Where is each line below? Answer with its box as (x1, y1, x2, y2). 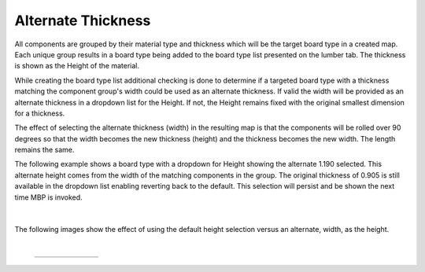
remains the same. (14, 145, 75, 155)
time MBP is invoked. (14, 193, 83, 202)
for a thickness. (14, 108, 65, 118)
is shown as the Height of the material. (14, 61, 139, 71)
